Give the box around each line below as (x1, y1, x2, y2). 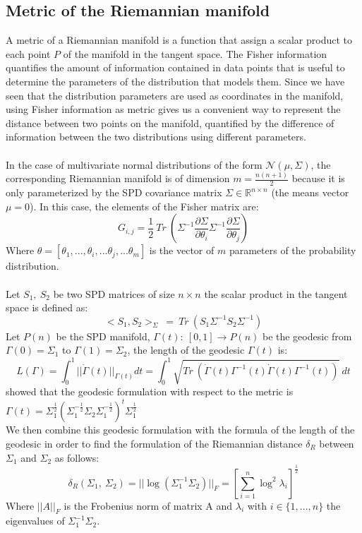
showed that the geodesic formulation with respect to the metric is (6, 384, 294, 399)
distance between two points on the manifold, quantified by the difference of (6, 115, 334, 130)
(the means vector (271, 185, 349, 200)
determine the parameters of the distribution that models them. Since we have (6, 73, 345, 88)
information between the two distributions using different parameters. (6, 129, 306, 144)
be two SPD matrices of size (53, 286, 175, 301)
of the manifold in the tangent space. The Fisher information (63, 46, 327, 61)
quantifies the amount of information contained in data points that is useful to (6, 60, 345, 75)
